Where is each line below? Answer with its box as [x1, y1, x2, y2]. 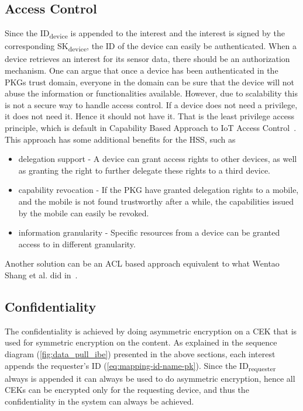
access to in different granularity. [18, 237, 136, 250]
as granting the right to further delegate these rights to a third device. [18, 164, 270, 176]
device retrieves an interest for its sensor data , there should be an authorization [5, 53, 290, 65]
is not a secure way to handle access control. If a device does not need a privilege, [5, 98, 298, 110]
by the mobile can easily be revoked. [18, 206, 149, 219]
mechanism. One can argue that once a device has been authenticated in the [5, 64, 278, 77]
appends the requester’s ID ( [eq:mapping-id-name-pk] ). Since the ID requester [5, 359, 276, 373]
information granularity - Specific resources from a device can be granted [18, 226, 280, 239]
